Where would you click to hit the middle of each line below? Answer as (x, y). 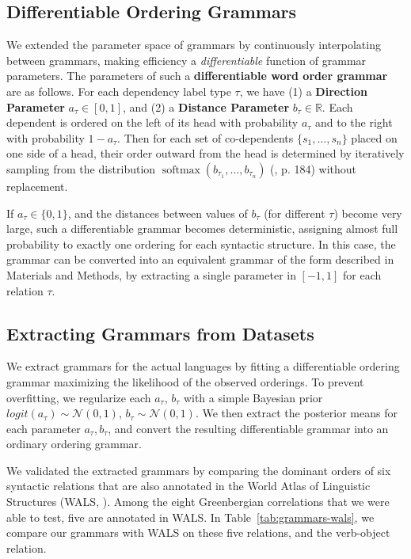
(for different (295, 213)
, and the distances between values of (158, 213)
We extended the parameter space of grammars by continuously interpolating (194, 45)
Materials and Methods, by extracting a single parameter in (151, 274)
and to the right (354, 122)
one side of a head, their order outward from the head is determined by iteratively (205, 153)
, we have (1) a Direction (304, 91)
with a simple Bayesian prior (253, 397)
